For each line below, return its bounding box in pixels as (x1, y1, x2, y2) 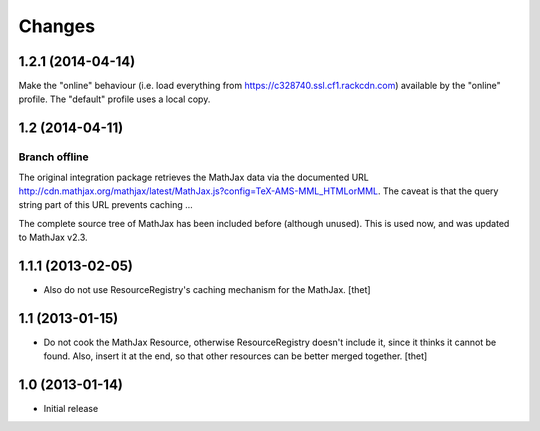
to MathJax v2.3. (18, 231, 89, 244)
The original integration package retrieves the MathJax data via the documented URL (18, 171, 370, 183)
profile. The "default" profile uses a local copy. (18, 93, 211, 105)
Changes (18, 15, 95, 37)
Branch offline (18, 150, 89, 164)
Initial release (43, 403, 99, 415)
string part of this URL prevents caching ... (18, 199, 194, 211)
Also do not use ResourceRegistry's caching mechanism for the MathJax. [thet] (43, 284, 371, 296)
